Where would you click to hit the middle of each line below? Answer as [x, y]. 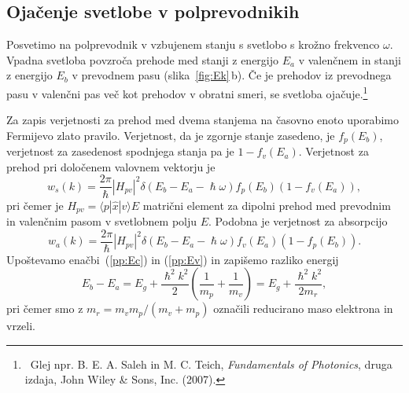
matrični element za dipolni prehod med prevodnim [267, 205]
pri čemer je [35, 205]
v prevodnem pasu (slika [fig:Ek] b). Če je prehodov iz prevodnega [232, 75]
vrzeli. [21, 326]
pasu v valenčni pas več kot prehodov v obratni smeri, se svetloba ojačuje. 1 [187, 92]
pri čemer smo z [45, 309]
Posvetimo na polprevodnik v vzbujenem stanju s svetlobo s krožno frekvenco [193, 44]
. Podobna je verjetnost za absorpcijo [298, 220]
